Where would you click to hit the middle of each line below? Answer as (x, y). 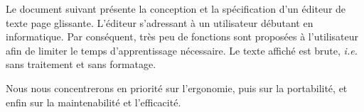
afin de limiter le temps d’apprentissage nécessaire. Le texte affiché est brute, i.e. (182, 50)
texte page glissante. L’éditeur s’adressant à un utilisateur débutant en (160, 22)
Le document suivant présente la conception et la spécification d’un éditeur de (176, 9)
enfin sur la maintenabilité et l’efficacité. (93, 102)
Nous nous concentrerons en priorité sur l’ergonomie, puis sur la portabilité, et (177, 88)
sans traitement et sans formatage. (81, 64)
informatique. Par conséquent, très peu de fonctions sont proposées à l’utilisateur (182, 37)
